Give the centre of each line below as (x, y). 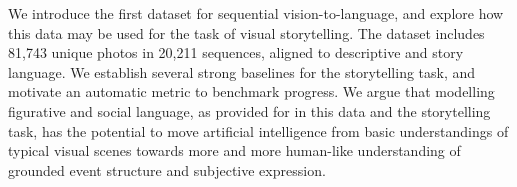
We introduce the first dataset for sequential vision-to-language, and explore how (256, 13)
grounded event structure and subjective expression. (167, 169)
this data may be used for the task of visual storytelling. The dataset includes (246, 32)
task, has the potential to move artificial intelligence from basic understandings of (258, 130)
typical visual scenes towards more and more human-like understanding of (234, 150)
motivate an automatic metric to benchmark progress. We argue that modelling (251, 91)
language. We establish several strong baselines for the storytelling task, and (242, 71)
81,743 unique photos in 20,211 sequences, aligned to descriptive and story (236, 52)
